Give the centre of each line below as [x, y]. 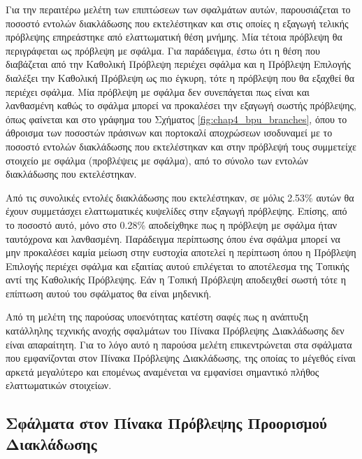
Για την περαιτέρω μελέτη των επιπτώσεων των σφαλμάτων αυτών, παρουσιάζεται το [178, 9]
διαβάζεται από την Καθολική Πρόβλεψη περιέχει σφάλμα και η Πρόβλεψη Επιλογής [178, 64]
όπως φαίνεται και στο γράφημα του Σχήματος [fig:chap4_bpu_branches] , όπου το [176, 119]
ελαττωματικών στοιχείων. [59, 385]
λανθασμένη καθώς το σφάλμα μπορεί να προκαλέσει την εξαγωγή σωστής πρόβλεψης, [181, 105]
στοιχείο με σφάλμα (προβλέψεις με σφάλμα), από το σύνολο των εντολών [157, 160]
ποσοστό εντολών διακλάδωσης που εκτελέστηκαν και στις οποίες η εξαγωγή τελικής [177, 23]
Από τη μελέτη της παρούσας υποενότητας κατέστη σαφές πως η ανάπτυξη [157, 317]
